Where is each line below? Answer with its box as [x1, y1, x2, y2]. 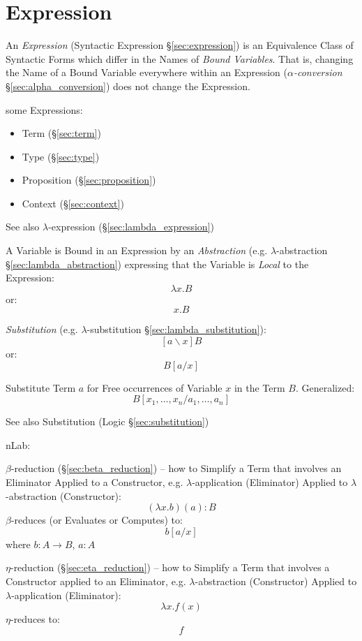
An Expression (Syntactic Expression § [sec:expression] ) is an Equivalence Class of [6, 38, 354, 52]
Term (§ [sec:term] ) [22, 126, 101, 140]
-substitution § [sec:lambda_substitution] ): [86, 322, 266, 337]
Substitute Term [6, 380, 76, 395]
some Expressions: [6, 102, 83, 117]
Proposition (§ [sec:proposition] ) [22, 172, 156, 187]
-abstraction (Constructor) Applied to [195, 573, 357, 588]
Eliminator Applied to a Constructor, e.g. [6, 475, 183, 489]
